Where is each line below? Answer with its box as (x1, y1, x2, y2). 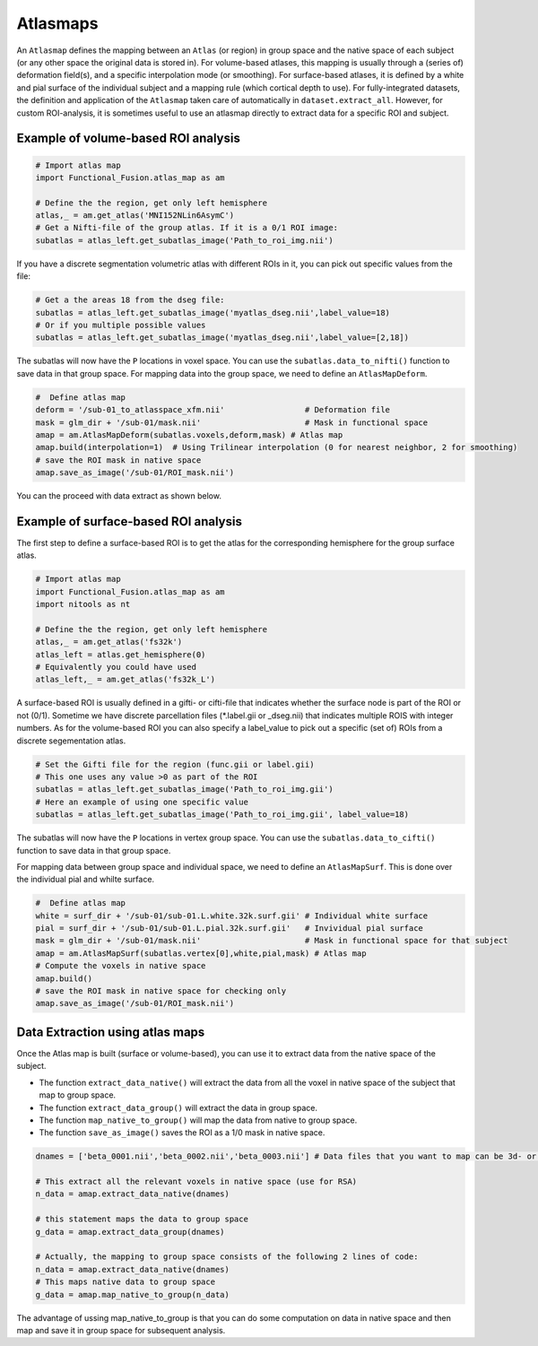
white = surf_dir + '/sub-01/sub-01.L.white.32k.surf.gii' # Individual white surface (35, 910, 429, 921)
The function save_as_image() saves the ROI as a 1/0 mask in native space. (39, 1127, 325, 1138)
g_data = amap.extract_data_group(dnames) (35, 1227, 225, 1237)
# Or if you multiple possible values (35, 319, 206, 330)
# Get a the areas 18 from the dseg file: (35, 295, 225, 305)
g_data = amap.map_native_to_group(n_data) (35, 1290, 230, 1299)
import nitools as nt (35, 599, 131, 610)
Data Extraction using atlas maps (16, 1024, 205, 1039)
